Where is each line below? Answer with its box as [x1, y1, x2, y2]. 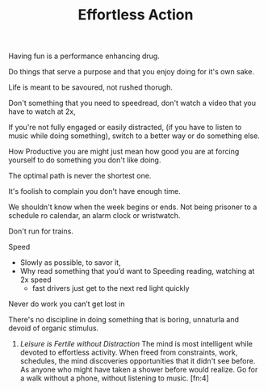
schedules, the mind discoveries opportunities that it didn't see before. [19, 356, 256, 366]
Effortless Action [77, 6, 194, 24]
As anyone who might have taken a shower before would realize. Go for [19, 365, 258, 375]
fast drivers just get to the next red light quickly [31, 284, 190, 293]
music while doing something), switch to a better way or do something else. [8, 131, 260, 141]
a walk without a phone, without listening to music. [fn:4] [19, 373, 210, 383]
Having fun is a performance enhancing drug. [8, 51, 160, 61]
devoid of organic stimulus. [8, 323, 99, 333]
